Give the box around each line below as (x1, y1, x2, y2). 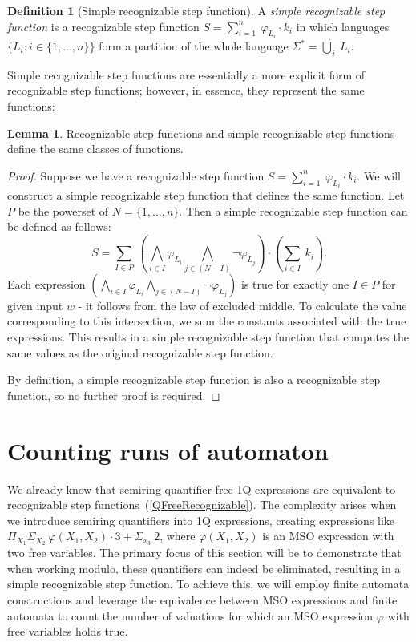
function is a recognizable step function (7, 18, 200, 34)
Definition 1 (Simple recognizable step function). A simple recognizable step (7, 2, 386, 18)
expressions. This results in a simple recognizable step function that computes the (7, 329, 409, 345)
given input (7, 297, 63, 313)
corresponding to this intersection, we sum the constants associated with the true (7, 313, 406, 329)
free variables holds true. (7, 623, 128, 640)
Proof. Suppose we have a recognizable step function (7, 167, 265, 184)
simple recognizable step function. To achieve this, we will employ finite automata (7, 575, 410, 592)
